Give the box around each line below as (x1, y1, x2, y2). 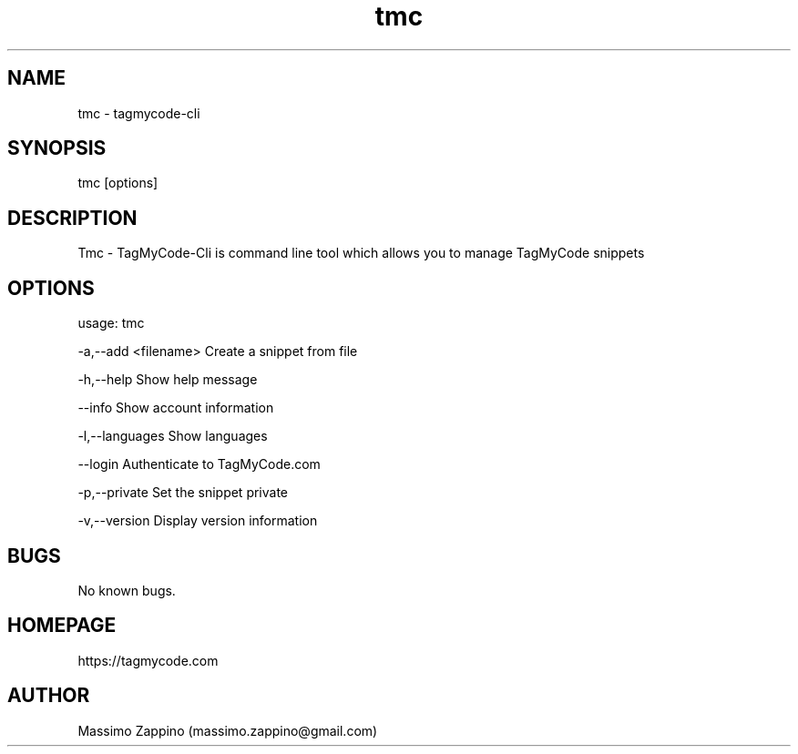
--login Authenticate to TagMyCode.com (77, 456, 321, 473)
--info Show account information (77, 400, 274, 416)
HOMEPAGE (7, 614, 117, 637)
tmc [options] (77, 175, 159, 191)
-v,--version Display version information (77, 513, 318, 529)
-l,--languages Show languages (77, 428, 268, 444)
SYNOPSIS (7, 137, 107, 160)
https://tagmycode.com (77, 652, 219, 668)
